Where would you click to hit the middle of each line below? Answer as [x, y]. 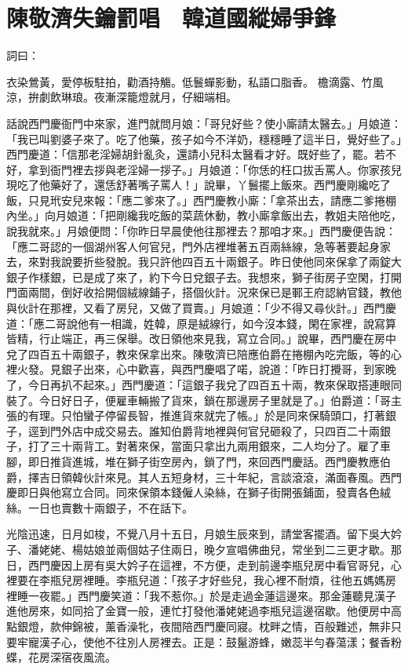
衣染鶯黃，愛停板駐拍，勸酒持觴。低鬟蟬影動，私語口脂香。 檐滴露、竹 [189, 81]
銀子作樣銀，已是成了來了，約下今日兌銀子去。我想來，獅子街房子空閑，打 [199, 277]
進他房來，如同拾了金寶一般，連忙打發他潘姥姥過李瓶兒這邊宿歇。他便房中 [199, 611]
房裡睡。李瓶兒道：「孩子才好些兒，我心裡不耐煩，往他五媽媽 [228, 580]
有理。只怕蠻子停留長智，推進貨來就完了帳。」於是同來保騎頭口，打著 [206, 415]
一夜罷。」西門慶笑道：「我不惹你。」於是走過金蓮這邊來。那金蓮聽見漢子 [212, 595]
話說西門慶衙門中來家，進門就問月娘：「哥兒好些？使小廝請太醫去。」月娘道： [204, 123]
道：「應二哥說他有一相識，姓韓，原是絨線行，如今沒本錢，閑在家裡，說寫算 [201, 323]
